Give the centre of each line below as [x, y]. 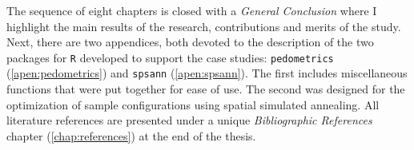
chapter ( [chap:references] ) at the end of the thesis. [131, 135]
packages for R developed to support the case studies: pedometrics [170, 57]
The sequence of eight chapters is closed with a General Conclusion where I [192, 10]
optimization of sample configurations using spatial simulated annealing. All [193, 104]
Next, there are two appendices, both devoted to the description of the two [190, 42]
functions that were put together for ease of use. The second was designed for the [206, 89]
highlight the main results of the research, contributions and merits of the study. [204, 26]
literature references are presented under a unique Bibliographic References [189, 120]
